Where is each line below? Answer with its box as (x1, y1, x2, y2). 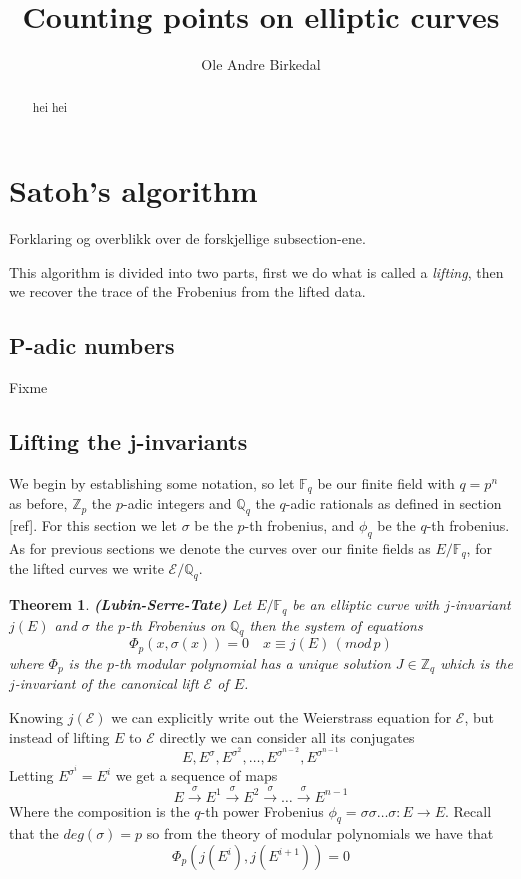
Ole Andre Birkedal (201, 54, 321, 75)
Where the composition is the (9, 800, 190, 821)
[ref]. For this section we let (9, 515, 178, 536)
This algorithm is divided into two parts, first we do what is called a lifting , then (9, 261, 504, 282)
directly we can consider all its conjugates (159, 726, 415, 747)
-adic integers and (123, 493, 232, 514)
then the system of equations (249, 614, 423, 635)
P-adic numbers (9, 330, 175, 361)
